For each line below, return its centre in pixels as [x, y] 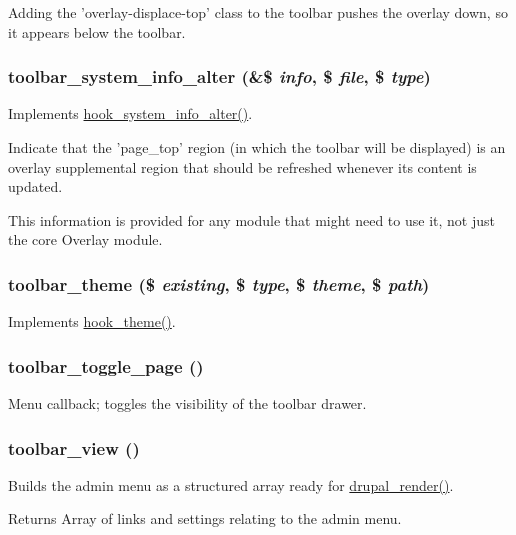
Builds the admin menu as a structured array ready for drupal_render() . [231, 484]
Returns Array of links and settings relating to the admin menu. [205, 518]
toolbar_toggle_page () [106, 365]
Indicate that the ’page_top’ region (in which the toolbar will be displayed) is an [257, 147]
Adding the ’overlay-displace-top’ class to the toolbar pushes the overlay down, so [258, 12]
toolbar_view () [74, 447]
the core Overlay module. [85, 239]
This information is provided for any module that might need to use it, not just [251, 219]
